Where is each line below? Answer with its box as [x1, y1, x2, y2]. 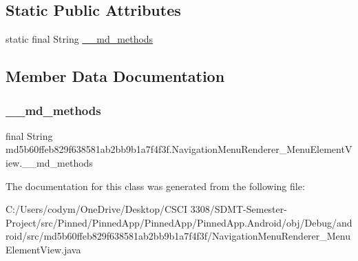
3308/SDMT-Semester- [190, 202, 287, 216]
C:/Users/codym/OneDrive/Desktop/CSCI [6, 202, 187, 216]
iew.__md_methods [6, 155, 93, 169]
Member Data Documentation [6, 65, 225, 87]
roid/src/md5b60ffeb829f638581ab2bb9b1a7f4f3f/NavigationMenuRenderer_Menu [6, 229, 351, 243]
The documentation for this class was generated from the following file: [6, 178, 305, 193]
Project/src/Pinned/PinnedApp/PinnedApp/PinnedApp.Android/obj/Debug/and [6, 215, 352, 229]
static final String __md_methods [6, 32, 154, 46]
